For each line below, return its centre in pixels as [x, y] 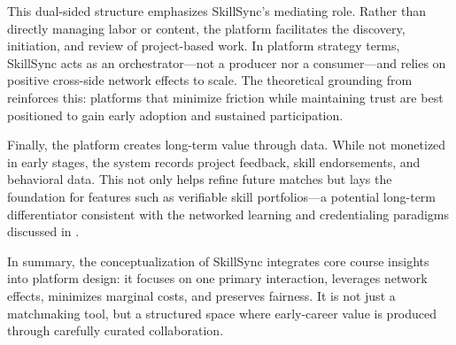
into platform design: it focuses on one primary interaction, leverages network [217, 278]
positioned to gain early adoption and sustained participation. [175, 115]
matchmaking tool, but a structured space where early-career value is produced [222, 313]
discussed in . [43, 231]
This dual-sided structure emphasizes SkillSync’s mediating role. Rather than [216, 11]
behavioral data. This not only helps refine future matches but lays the [200, 179]
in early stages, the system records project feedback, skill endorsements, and [214, 161]
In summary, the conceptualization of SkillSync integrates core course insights [218, 261]
